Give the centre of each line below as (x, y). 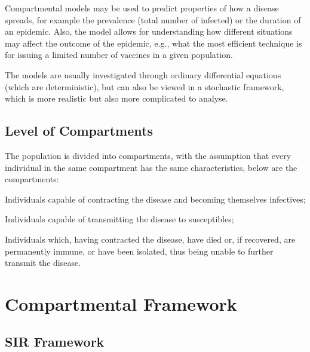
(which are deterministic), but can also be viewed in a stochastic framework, (145, 86)
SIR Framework (55, 342)
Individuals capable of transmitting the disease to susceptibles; (119, 219)
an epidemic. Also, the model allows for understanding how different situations (149, 31)
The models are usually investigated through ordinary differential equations (143, 74)
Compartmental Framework (121, 303)
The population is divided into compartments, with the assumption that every (148, 155)
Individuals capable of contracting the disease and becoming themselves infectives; (155, 199)
